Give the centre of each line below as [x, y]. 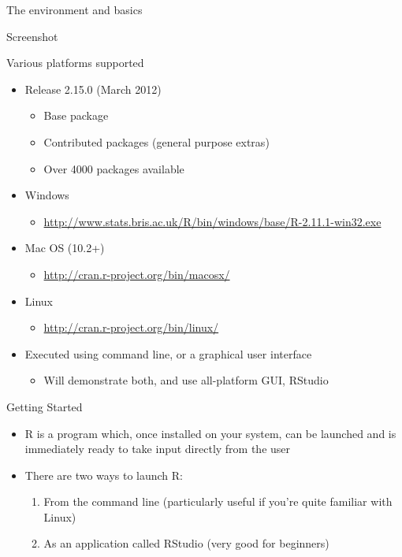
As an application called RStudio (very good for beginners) [186, 543]
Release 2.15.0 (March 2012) [93, 89]
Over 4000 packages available [114, 168]
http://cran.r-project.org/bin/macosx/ [137, 274]
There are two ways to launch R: [104, 475]
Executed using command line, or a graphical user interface [168, 353]
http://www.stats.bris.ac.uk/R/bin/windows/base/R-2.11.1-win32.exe [212, 221]
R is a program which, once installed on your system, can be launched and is [210, 433]
